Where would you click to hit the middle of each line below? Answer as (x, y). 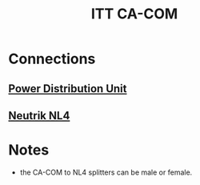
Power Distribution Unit (68, 88)
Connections (52, 59)
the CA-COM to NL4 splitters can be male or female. (106, 172)
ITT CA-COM (134, 14)
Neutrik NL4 (39, 116)
